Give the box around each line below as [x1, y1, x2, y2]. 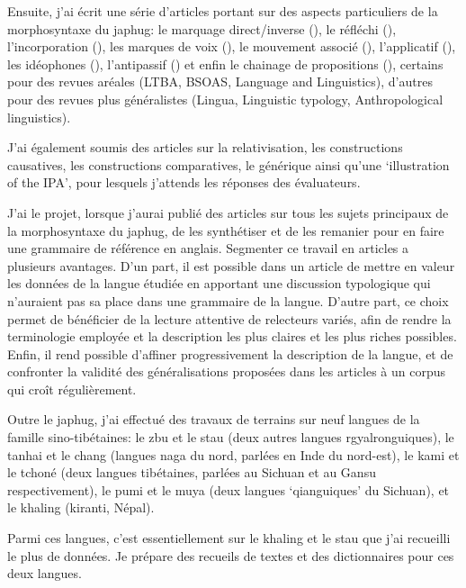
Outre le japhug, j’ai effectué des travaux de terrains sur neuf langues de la [7, 410, 420, 429]
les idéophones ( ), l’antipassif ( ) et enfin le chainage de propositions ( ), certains [7, 54, 444, 73]
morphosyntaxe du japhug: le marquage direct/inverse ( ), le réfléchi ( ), [7, 19, 397, 38]
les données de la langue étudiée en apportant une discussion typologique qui [7, 274, 431, 293]
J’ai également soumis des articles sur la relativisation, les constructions [7, 138, 403, 157]
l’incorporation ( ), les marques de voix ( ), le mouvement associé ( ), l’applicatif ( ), [7, 37, 456, 56]
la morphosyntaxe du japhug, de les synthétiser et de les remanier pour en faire [7, 221, 444, 240]
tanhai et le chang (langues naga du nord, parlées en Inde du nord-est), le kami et [7, 445, 460, 464]
